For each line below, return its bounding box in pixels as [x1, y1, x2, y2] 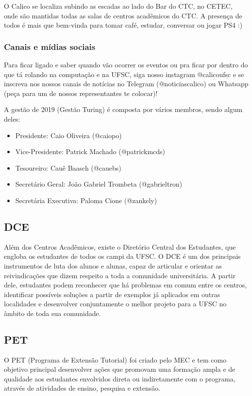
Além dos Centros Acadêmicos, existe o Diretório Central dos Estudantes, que [4, 241, 236, 252]
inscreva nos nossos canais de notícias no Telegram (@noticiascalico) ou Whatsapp [4, 79, 249, 89]
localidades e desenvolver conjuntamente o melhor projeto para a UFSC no [4, 299, 227, 309]
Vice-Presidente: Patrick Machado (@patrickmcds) [15, 146, 166, 157]
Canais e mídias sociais [4, 40, 96, 52]
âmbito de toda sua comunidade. [4, 308, 101, 318]
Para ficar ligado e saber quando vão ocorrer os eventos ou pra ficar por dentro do [4, 60, 248, 69]
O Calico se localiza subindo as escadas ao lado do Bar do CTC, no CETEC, [4, 1, 233, 11]
